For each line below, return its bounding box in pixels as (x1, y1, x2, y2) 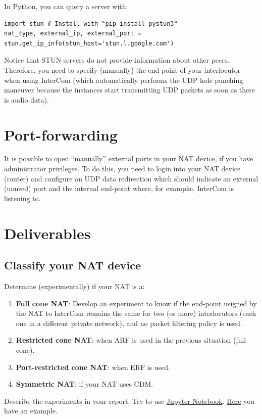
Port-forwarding (4, 124, 118, 145)
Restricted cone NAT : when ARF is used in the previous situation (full (16, 335, 246, 345)
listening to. (4, 193, 41, 203)
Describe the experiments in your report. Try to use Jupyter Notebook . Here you (4, 395, 255, 406)
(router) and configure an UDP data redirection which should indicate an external (4, 173, 258, 183)
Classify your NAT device (4, 257, 141, 273)
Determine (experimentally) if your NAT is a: (4, 281, 145, 292)
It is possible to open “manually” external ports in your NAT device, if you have (4, 153, 253, 164)
